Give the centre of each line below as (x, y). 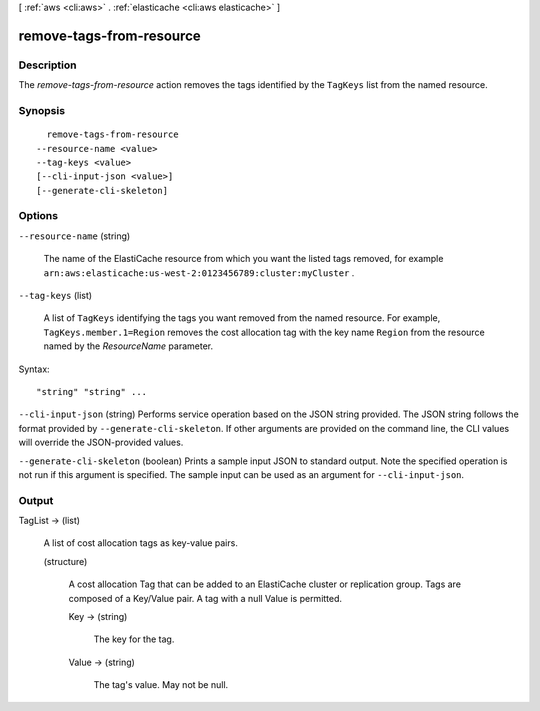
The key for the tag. (134, 639)
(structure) (65, 561)
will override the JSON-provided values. (101, 442)
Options (38, 216)
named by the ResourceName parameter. (128, 346)
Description (47, 65)
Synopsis (41, 110)
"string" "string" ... (92, 391)
